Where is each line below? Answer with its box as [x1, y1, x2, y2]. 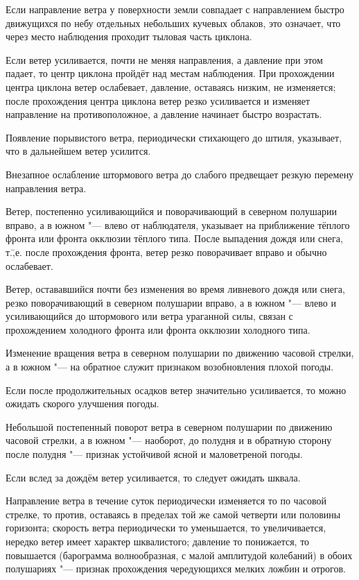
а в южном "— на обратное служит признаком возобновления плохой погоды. [6, 359, 334, 374]
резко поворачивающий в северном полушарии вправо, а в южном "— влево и [6, 295, 336, 309]
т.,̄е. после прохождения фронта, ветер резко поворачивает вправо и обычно [6, 244, 327, 259]
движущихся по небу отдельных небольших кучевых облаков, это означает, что [6, 15, 341, 30]
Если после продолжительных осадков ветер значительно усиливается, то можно [6, 382, 347, 397]
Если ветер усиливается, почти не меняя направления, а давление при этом [6, 52, 323, 67]
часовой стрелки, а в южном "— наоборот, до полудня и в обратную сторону [6, 433, 332, 447]
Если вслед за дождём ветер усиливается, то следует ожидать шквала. [6, 470, 301, 484]
